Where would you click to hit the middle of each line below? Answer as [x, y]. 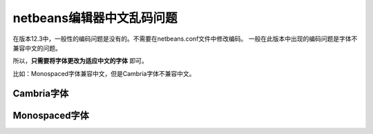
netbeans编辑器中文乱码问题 [95, 18]
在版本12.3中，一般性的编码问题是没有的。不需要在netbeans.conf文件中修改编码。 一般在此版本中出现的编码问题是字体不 [185, 39]
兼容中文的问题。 [37, 48]
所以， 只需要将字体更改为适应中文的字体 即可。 [80, 61]
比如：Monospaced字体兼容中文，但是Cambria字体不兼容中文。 [104, 73]
